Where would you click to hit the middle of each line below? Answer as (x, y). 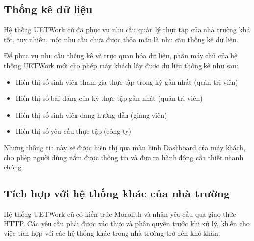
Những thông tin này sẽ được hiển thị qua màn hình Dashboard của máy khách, (125, 147)
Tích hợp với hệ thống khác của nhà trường (117, 193)
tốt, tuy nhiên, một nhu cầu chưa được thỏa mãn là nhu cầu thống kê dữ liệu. (121, 39)
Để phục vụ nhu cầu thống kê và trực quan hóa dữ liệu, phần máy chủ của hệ (121, 56)
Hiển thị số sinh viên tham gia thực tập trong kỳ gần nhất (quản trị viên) (127, 82)
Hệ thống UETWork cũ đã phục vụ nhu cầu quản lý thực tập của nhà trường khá (127, 30)
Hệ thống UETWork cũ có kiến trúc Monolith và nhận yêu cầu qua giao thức (120, 213)
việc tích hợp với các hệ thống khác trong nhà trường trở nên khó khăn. (112, 233)
